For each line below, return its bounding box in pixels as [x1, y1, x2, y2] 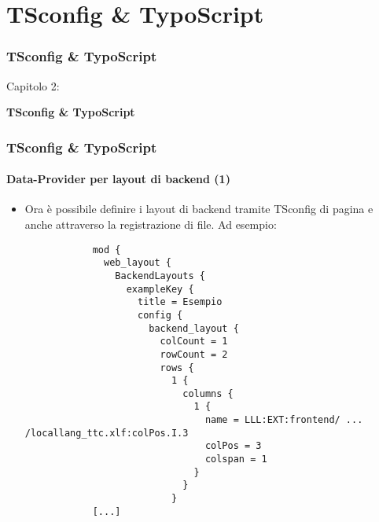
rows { [160, 362, 194, 373]
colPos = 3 [204, 440, 262, 452]
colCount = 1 [160, 336, 228, 347]
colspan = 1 [204, 454, 267, 465]
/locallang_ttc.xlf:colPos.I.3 [24, 427, 189, 439]
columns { [182, 388, 234, 399]
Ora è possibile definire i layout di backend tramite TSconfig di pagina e [24, 200, 373, 217]
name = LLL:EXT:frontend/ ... [204, 414, 363, 426]
